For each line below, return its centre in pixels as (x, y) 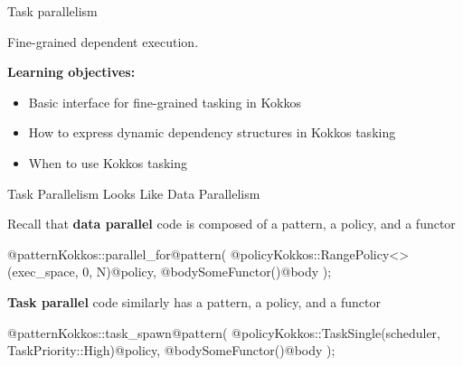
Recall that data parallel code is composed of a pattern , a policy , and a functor (231, 224)
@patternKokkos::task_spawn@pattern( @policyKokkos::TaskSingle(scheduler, (224, 332)
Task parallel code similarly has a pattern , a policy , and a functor (194, 301)
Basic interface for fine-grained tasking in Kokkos (165, 102)
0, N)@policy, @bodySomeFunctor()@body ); (207, 272)
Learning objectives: (71, 72)
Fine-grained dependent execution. (103, 41)
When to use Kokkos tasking (108, 162)
